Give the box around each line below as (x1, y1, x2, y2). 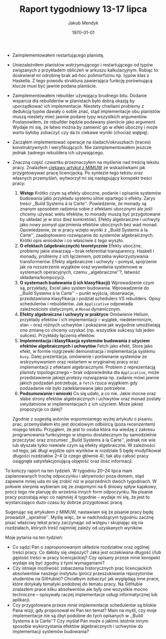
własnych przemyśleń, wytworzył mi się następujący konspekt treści (12, 175, 152, 181)
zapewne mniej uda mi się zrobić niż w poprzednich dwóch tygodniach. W (5, 478, 157, 484)
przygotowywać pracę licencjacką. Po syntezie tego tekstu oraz (12, 170, 143, 176)
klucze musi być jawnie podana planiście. (12, 83, 98, 89)
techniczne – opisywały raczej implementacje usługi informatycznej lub (12, 591, 158, 597)
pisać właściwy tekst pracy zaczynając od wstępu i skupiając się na (5, 519, 144, 525)
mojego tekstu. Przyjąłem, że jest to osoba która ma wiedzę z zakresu (12, 426, 155, 432)
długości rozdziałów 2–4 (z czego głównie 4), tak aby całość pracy (12, 453, 149, 459)
